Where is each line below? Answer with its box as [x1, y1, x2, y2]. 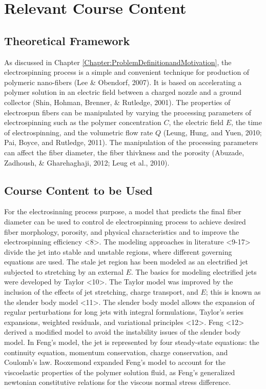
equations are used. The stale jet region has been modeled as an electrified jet [4, 256, 249, 267]
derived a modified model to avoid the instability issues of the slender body [4, 326, 241, 337]
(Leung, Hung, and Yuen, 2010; [163, 127, 262, 137]
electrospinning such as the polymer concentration [4, 117, 161, 128]
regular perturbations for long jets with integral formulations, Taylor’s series [4, 306, 244, 317]
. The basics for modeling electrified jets [131, 266, 257, 277]
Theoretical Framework [4, 32, 130, 48]
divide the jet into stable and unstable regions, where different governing [4, 246, 232, 257]
